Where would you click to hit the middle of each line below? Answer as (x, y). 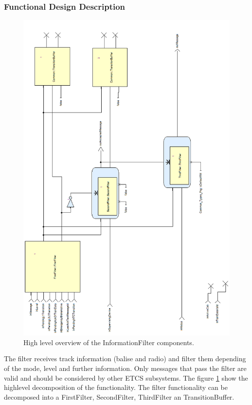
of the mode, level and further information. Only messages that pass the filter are (125, 368)
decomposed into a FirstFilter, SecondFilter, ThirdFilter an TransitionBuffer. (119, 396)
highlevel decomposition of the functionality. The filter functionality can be (116, 387)
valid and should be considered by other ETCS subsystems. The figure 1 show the (126, 377)
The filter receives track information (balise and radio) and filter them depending (125, 359)
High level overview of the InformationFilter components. (109, 342)
